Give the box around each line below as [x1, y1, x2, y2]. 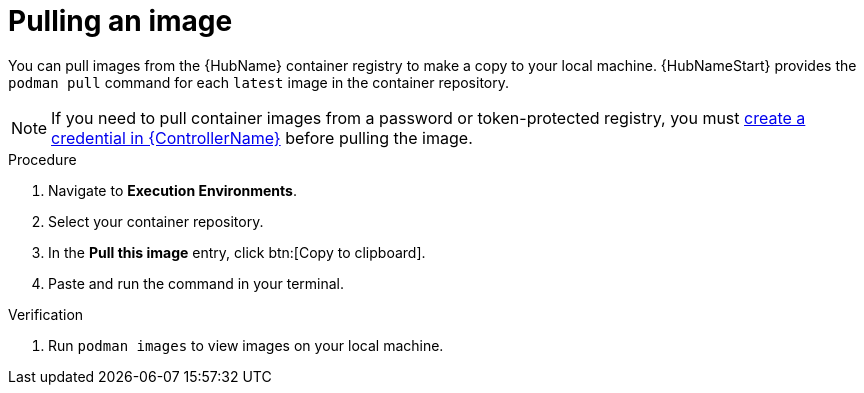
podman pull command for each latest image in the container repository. [8, 73, 510, 91]
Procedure [8, 150, 77, 168]
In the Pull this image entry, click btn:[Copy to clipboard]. [48, 243, 426, 261]
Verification [8, 305, 84, 323]
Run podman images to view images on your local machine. [48, 336, 444, 354]
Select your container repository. [48, 212, 264, 230]
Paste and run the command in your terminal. [48, 274, 345, 292]
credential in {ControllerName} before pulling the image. [51, 127, 473, 148]
